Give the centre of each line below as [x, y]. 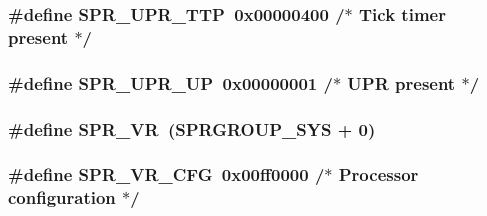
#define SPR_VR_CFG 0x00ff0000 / [166, 174]
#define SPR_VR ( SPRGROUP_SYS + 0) [192, 128]
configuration [62, 197]
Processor [378, 174]
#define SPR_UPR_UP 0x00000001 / [170, 82]
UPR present [401, 82]
